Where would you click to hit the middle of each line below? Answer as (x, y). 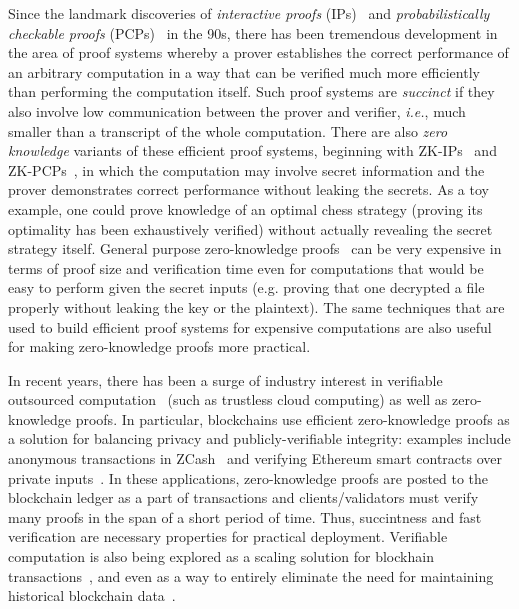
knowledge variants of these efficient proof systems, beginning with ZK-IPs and (252, 150)
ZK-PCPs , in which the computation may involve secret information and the (246, 169)
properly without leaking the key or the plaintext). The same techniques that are (256, 306)
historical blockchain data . (92, 595)
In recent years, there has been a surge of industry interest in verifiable (225, 379)
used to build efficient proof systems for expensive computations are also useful (250, 326)
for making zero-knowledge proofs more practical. (159, 346)
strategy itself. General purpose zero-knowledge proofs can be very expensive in (255, 248)
